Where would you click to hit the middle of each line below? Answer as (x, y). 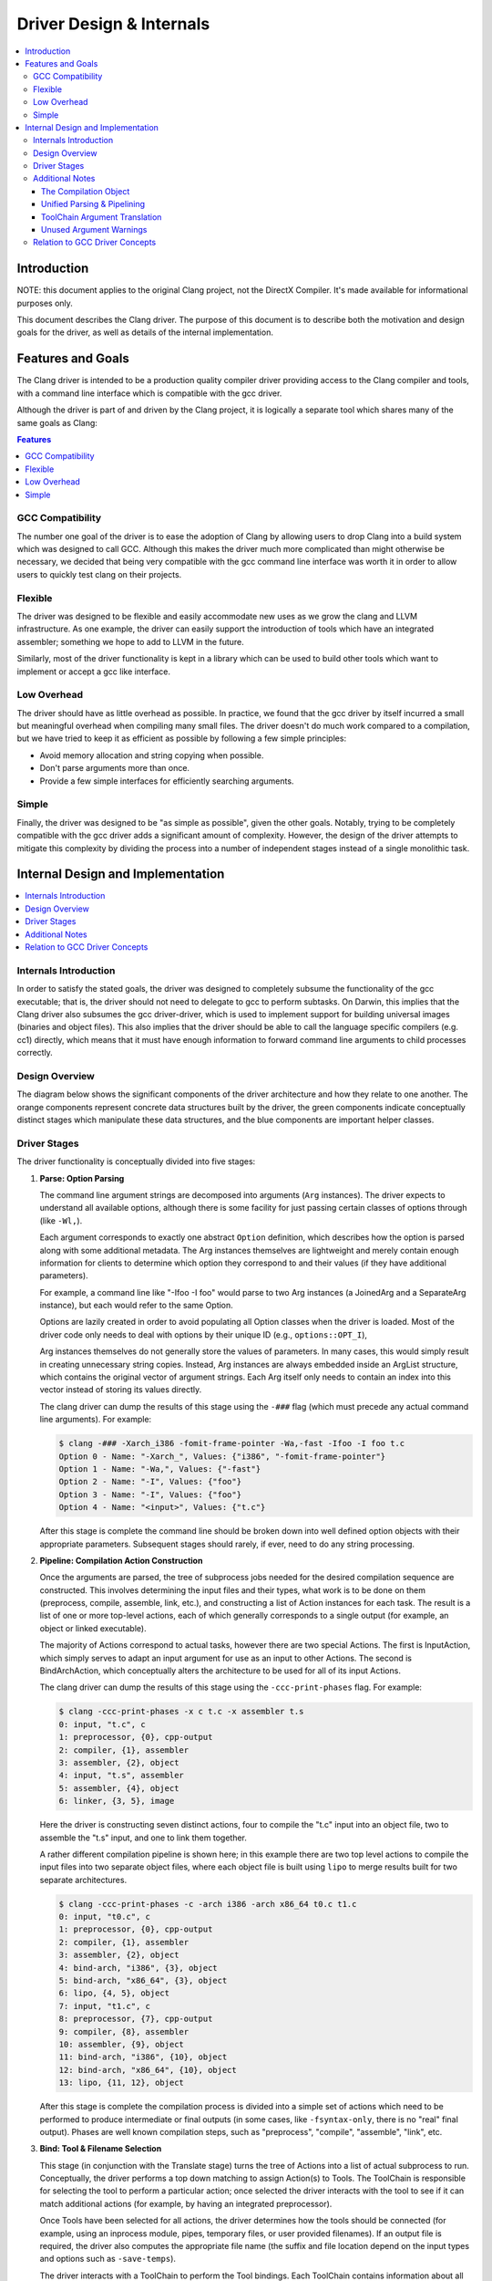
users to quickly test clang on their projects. (99, 574)
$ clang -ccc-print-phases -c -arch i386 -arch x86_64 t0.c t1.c (208, 1904)
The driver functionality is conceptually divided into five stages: (136, 1161)
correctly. (35, 1053)
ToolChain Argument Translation (102, 217)
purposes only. (45, 303)
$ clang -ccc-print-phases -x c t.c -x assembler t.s (181, 1712)
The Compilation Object (86, 191)
